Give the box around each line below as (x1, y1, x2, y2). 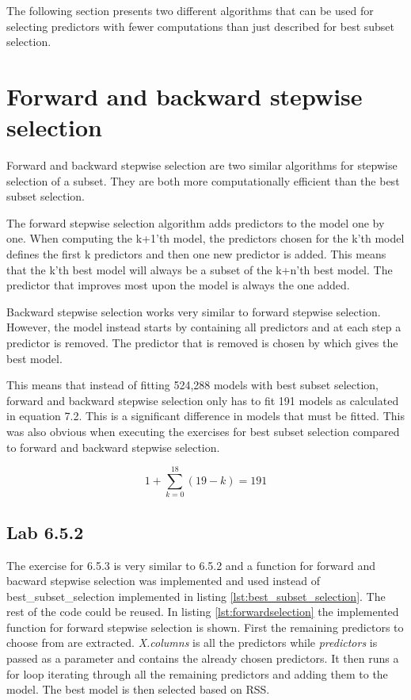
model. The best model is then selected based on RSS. (6, 681, 270, 698)
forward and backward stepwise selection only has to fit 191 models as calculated (6, 392, 399, 408)
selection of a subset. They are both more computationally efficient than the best (6, 172, 400, 189)
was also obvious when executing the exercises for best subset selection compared (6, 423, 400, 439)
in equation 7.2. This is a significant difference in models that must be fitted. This (6, 407, 405, 424)
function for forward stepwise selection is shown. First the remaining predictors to (6, 618, 404, 635)
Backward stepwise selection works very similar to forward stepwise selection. (6, 303, 381, 319)
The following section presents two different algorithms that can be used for (6, 2, 374, 18)
